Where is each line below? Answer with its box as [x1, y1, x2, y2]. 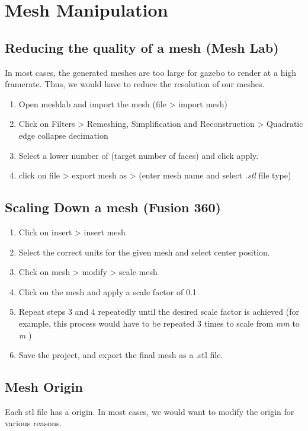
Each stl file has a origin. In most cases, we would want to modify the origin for [5, 405, 294, 417]
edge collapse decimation [18, 129, 108, 141]
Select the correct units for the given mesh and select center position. [18, 245, 270, 258]
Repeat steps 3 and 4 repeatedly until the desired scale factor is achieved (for [18, 305, 299, 318]
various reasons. [5, 417, 62, 429]
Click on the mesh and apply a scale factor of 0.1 [18, 285, 197, 298]
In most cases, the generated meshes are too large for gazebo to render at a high [5, 66, 297, 78]
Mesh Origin [5, 378, 83, 396]
